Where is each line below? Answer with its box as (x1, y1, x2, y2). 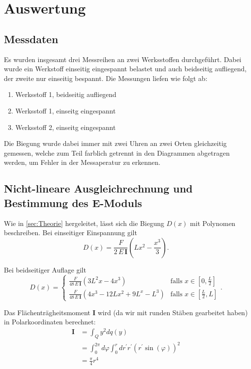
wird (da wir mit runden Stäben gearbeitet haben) (97, 307, 248, 317)
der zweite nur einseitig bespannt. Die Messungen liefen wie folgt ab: (4, 73, 207, 83)
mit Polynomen (190, 218, 235, 228)
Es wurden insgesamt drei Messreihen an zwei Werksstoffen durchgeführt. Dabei (4, 54, 241, 64)
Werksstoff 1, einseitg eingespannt (15, 105, 116, 115)
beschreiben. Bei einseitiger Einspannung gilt (4, 227, 137, 238)
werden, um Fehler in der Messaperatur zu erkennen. (4, 157, 160, 167)
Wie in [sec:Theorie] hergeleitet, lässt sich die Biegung (4, 218, 164, 228)
